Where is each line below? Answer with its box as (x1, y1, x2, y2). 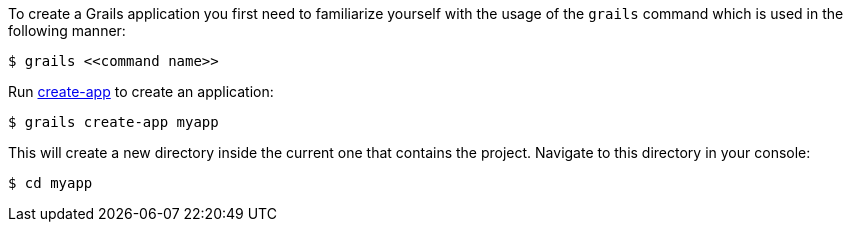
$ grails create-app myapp (8, 114, 219, 130)
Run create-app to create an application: (8, 83, 274, 100)
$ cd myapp (8, 175, 93, 191)
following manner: (8, 22, 126, 39)
